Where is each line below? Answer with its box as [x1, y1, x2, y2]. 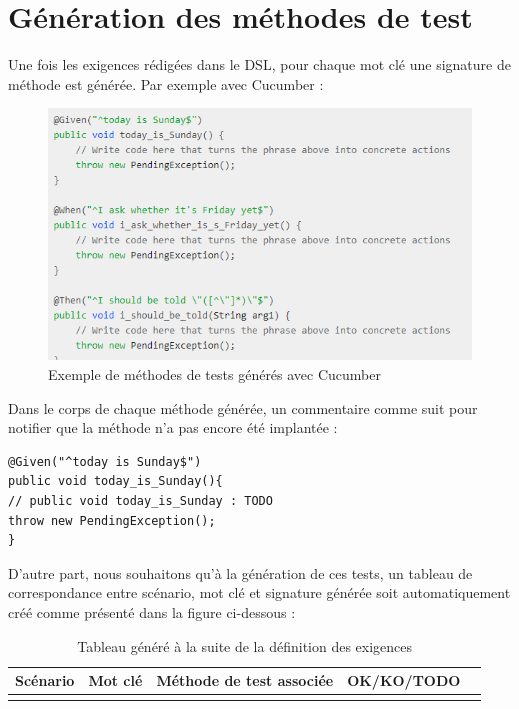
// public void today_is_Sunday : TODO [8, 493, 273, 508]
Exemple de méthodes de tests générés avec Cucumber [48, 364, 382, 384]
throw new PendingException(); [8, 513, 216, 528]
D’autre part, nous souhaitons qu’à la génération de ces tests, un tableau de [8, 562, 473, 583]
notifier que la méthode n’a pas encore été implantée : [8, 417, 338, 438]
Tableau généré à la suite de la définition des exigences [77, 635, 413, 656]
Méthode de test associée [156, 670, 334, 691]
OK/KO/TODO [347, 670, 461, 691]
